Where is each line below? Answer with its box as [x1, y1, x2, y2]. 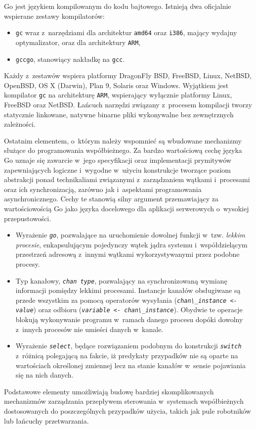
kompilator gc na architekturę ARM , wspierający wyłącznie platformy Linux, [4, 90, 232, 100]
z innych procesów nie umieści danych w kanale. [15, 324, 164, 334]
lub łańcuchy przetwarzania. [4, 415, 89, 426]
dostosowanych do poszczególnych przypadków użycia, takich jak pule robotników [4, 405, 251, 416]
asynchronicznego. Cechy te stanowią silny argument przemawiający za [4, 193, 218, 204]
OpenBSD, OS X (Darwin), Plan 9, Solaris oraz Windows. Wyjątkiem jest [4, 80, 229, 90]
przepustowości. [4, 213, 51, 223]
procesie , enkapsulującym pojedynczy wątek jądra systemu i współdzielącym [15, 239, 248, 249]
